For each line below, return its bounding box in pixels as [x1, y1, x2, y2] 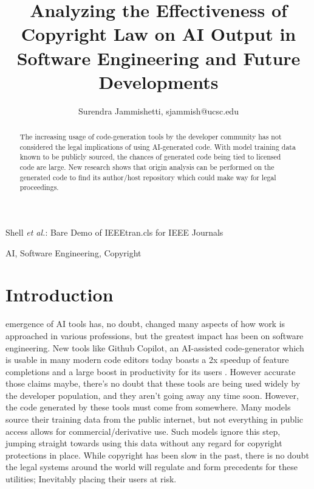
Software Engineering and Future [16, 45, 301, 70]
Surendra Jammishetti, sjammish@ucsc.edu [78, 104, 239, 117]
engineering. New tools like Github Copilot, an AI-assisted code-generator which [5, 341, 304, 354]
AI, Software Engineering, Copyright [5, 246, 142, 259]
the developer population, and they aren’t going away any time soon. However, [5, 389, 299, 401]
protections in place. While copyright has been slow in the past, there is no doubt [5, 448, 309, 461]
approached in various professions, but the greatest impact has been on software [5, 329, 304, 342]
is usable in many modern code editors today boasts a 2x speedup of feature [5, 353, 289, 366]
